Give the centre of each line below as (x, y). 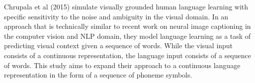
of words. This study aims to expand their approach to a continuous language (122, 65)
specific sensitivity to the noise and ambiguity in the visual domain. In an (116, 16)
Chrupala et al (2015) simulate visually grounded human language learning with (126, 6)
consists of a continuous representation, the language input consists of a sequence (127, 55)
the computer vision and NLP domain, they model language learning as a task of (127, 36)
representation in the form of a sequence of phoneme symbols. (98, 75)
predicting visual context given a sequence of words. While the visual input (119, 45)
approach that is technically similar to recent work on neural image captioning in (127, 26)
